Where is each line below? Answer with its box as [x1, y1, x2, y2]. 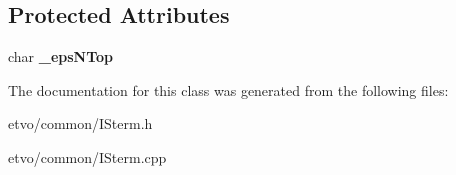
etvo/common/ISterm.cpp [8, 146, 167, 167]
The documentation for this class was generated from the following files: [8, 79, 449, 100]
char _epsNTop [8, 46, 114, 67]
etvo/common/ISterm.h [8, 113, 153, 134]
